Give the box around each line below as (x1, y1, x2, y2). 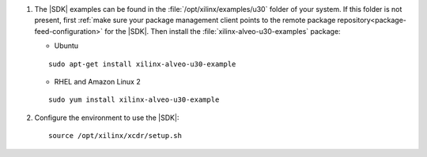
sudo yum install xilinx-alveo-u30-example (48, 95, 220, 104)
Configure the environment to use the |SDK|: (34, 113, 179, 122)
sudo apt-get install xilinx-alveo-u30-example (48, 59, 236, 69)
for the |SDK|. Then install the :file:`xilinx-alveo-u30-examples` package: (104, 26, 341, 36)
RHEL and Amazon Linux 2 (54, 77, 142, 86)
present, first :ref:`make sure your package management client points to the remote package (34, 16, 336, 25)
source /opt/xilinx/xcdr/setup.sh (48, 131, 182, 140)
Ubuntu (54, 41, 79, 50)
